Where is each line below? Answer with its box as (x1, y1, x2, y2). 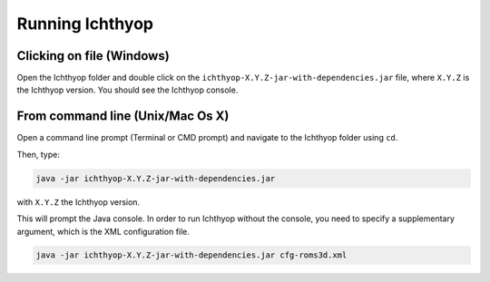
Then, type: (16, 149, 61, 160)
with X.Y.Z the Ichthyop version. (16, 196, 141, 208)
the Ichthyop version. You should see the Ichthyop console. (16, 84, 239, 95)
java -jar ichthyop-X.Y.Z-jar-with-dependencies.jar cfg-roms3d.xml (35, 250, 348, 260)
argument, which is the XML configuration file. (16, 226, 191, 237)
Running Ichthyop (16, 14, 154, 34)
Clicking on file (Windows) (16, 48, 170, 63)
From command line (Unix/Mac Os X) (16, 109, 230, 124)
